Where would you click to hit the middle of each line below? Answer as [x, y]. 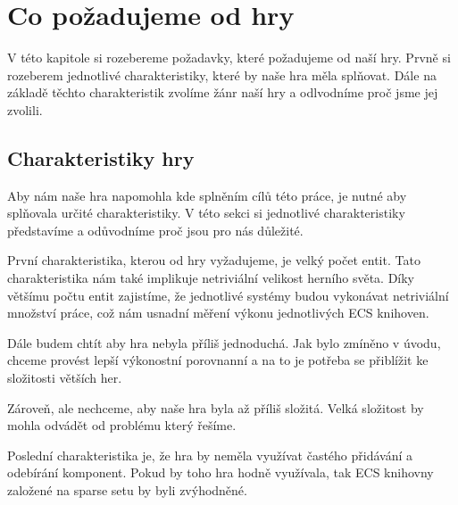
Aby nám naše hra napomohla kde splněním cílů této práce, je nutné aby [207, 195]
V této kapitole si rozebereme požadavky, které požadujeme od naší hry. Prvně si [229, 58]
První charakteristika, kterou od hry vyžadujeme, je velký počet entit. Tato [214, 260]
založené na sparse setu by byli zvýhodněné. [127, 490]
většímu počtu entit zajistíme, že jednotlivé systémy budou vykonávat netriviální [228, 295]
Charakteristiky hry [101, 157]
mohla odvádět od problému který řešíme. [122, 425]
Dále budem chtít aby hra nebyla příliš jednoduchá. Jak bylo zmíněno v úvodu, [224, 342]
